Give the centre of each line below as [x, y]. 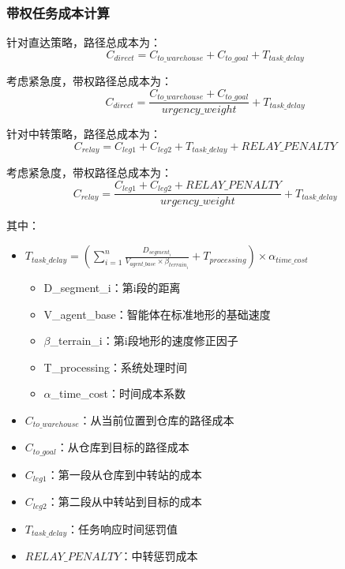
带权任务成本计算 [58, 12]
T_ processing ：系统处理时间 [116, 367]
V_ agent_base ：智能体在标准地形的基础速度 [157, 314]
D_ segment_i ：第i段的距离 [112, 288]
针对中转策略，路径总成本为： [84, 134]
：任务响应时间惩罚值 [123, 528]
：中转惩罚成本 [159, 556]
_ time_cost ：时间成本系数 [118, 393]
